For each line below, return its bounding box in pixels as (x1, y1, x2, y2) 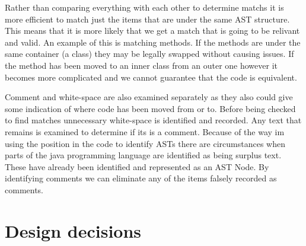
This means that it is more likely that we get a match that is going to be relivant (5, 24, 300, 37)
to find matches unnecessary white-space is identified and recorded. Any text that (5, 114, 302, 126)
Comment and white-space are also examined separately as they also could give (5, 91, 293, 103)
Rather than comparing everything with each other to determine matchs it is (5, 1, 284, 13)
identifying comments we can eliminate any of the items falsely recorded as (5, 172, 277, 184)
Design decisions (5, 218, 142, 242)
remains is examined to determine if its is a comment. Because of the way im (5, 125, 285, 138)
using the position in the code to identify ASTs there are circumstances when (5, 137, 285, 149)
